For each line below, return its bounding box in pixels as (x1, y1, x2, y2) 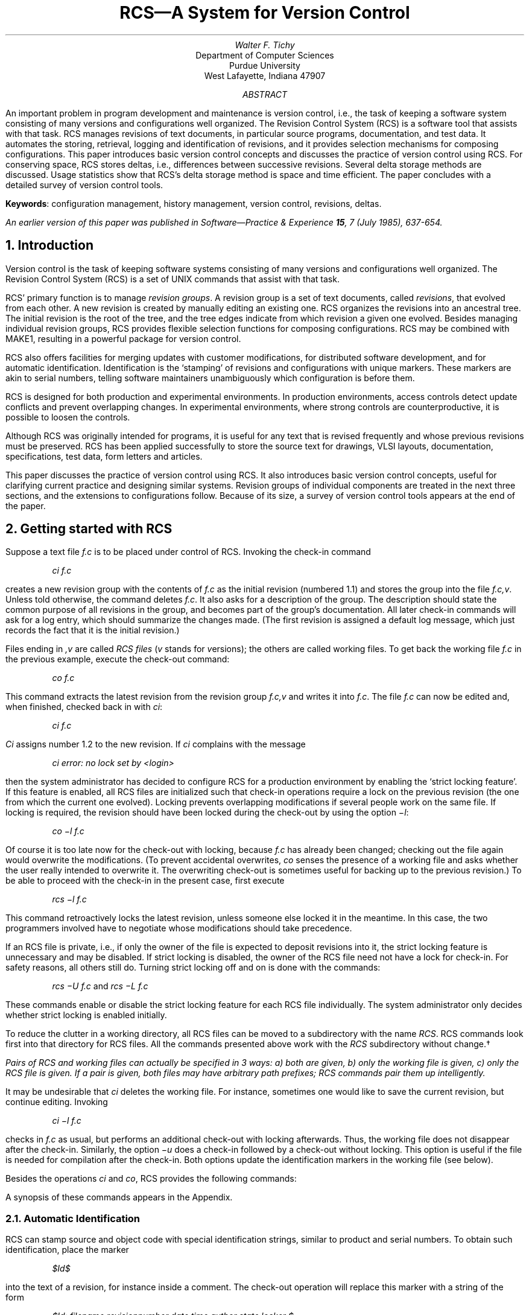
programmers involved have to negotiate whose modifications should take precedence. (5, 923, 352, 934)
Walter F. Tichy (235, 39, 295, 50)
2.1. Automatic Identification (5, 1212, 141, 1225)
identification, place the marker (5, 1244, 129, 1255)
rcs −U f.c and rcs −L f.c (52, 981, 148, 992)
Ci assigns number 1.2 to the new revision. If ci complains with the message (5, 739, 306, 750)
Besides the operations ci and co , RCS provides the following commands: (5, 1173, 297, 1184)
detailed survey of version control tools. (5, 179, 163, 190)
